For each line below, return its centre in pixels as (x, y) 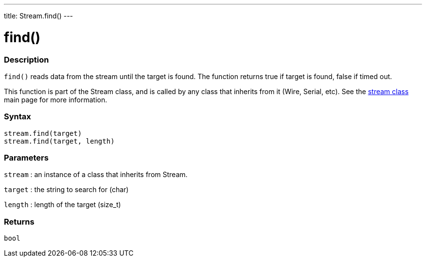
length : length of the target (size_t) (62, 205)
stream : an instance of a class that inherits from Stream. (96, 175)
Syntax (18, 117)
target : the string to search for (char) (66, 190)
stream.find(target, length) (59, 141)
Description (27, 59)
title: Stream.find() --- (39, 16)
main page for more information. (56, 99)
